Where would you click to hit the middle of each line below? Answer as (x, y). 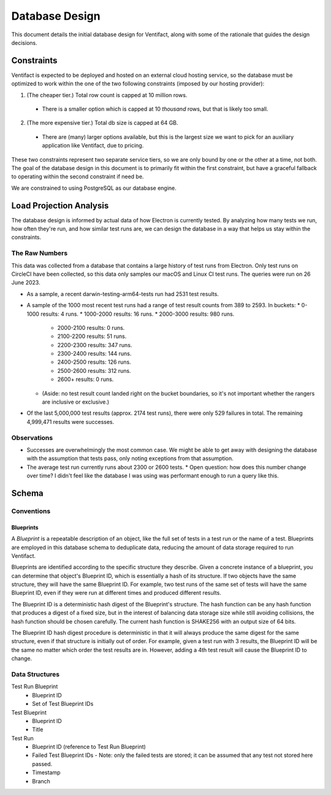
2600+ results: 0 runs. (86, 379)
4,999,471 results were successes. (70, 421)
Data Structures (36, 674)
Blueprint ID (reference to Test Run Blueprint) (89, 747)
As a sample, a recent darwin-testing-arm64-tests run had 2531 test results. (123, 294)
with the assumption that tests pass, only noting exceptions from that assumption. (130, 458)
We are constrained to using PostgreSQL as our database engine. (94, 188)
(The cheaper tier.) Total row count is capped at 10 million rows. (107, 95)
